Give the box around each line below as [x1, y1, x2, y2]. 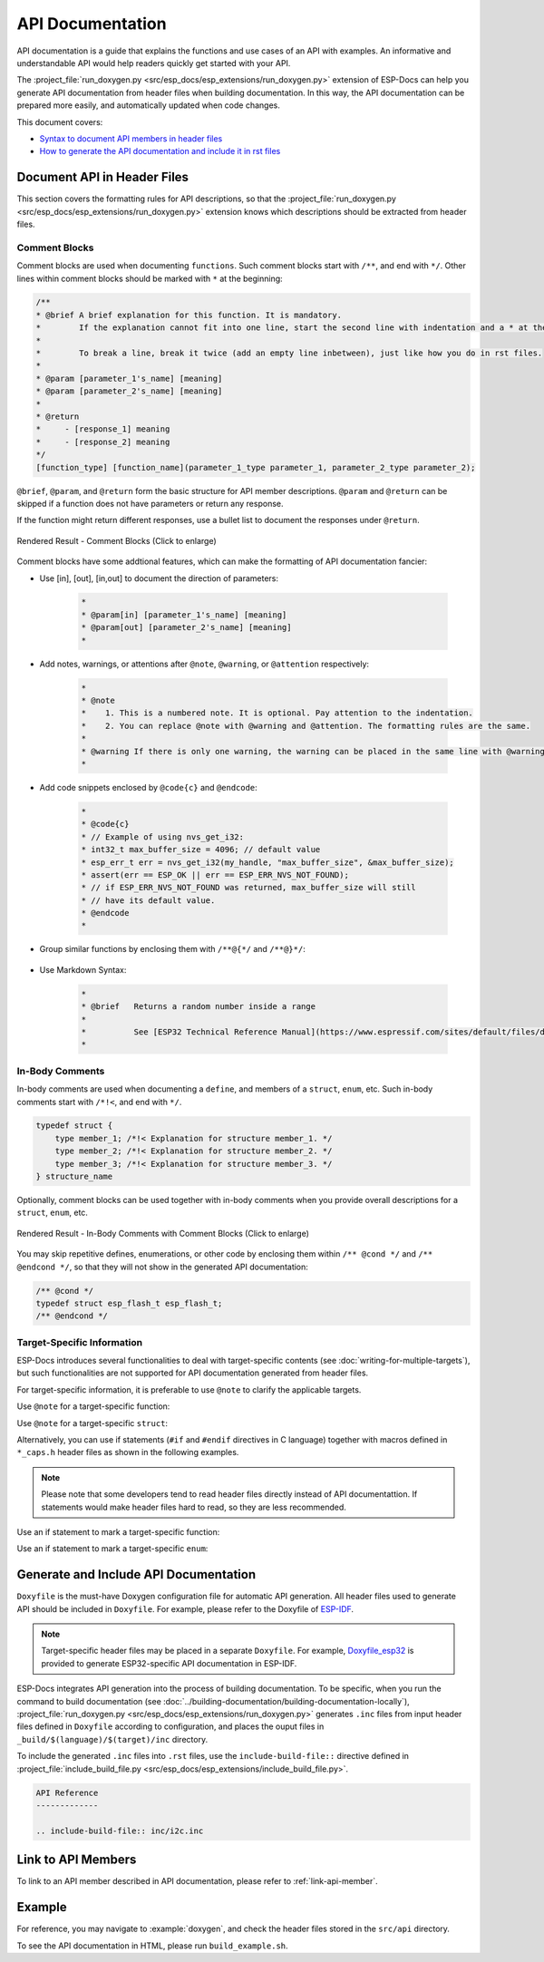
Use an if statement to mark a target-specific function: [16, 1527, 220, 1537]
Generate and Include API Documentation [16, 1567, 257, 1582]
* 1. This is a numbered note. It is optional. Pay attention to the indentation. [81, 708, 473, 718]
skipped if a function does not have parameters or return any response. [16, 498, 284, 509]
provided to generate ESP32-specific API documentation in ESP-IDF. [41, 1657, 297, 1668]
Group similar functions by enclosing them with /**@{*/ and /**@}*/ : [39, 944, 306, 955]
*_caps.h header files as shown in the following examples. [16, 1447, 239, 1458]
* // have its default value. [81, 895, 216, 906]
